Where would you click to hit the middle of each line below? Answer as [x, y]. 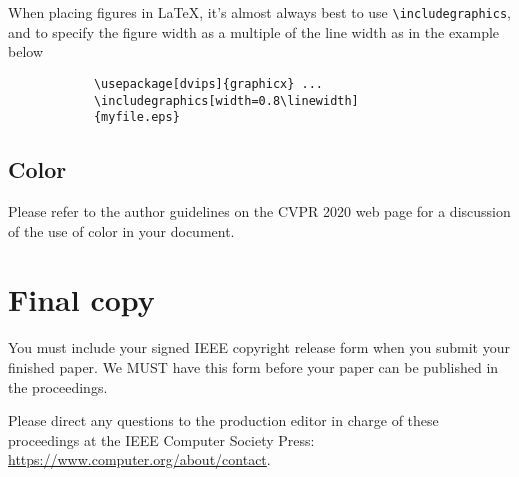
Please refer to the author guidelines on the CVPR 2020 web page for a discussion [259, 211]
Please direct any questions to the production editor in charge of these [223, 420]
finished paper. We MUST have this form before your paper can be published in [253, 366]
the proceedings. [58, 386]
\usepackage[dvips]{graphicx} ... [208, 83]
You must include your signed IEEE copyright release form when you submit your [259, 347]
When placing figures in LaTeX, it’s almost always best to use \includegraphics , [259, 12]
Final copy [81, 299]
